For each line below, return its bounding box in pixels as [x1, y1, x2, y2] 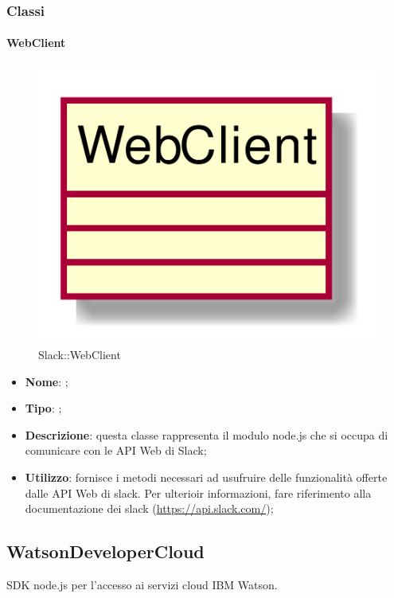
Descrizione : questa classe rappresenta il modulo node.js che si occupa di [25, 426, 388, 443]
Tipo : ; [25, 400, 62, 416]
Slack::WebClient [38, 346, 121, 362]
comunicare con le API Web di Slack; [25, 442, 207, 459]
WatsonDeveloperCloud [6, 539, 205, 564]
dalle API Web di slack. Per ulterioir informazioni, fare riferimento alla [25, 484, 372, 501]
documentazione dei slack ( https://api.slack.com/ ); [25, 500, 274, 517]
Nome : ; [25, 373, 68, 389]
